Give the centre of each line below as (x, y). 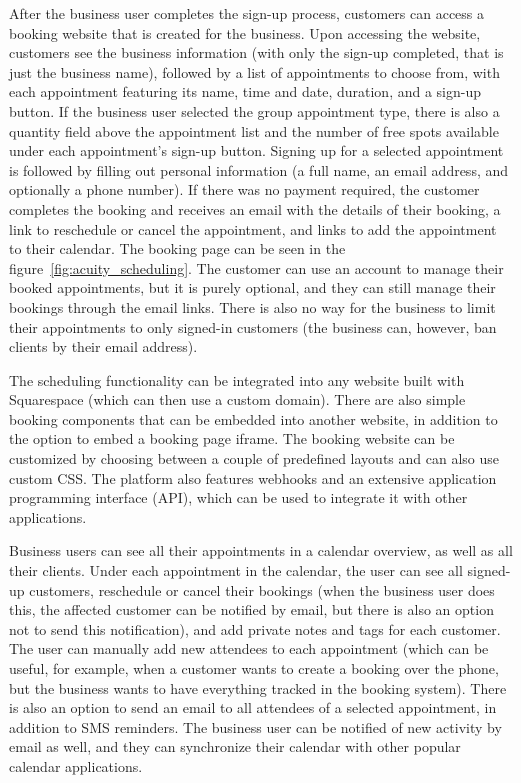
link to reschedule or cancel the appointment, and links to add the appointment (253, 228)
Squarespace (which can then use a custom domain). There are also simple (237, 399)
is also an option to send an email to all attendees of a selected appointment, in (253, 707)
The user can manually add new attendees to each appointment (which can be (249, 648)
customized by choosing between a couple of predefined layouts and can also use (254, 458)
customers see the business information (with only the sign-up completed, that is (256, 52)
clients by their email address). (103, 346)
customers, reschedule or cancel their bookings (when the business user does (262, 589)
